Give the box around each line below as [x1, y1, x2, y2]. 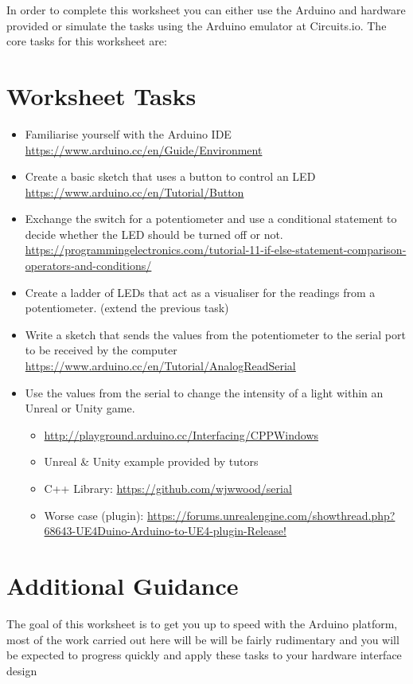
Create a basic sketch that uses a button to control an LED [25, 168, 316, 185]
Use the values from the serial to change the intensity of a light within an [25, 384, 384, 401]
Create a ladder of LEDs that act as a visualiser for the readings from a [25, 283, 376, 300]
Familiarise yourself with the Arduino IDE [25, 125, 232, 142]
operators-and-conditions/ [25, 257, 152, 274]
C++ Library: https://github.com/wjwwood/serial [44, 480, 292, 496]
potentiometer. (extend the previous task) [25, 299, 229, 316]
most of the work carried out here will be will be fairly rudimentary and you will [6, 631, 399, 647]
